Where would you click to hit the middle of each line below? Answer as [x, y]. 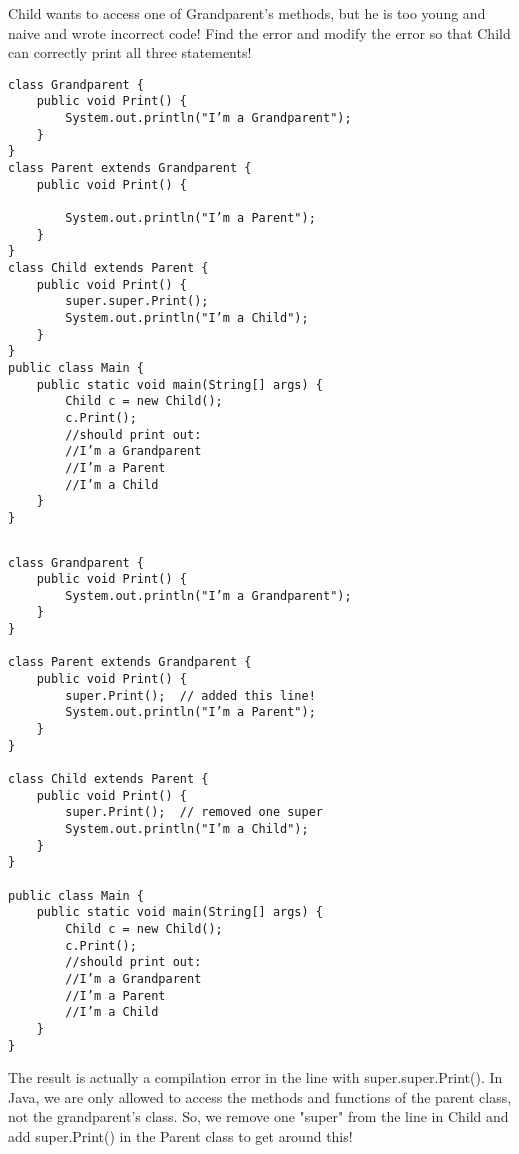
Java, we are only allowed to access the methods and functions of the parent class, [260, 1096]
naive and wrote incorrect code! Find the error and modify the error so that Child [259, 32]
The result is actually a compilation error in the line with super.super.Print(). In [255, 1077]
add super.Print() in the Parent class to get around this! [180, 1135]
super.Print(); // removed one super [194, 812]
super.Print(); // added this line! [190, 695]
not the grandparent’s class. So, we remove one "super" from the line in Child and [258, 1116]
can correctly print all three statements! [130, 52]
